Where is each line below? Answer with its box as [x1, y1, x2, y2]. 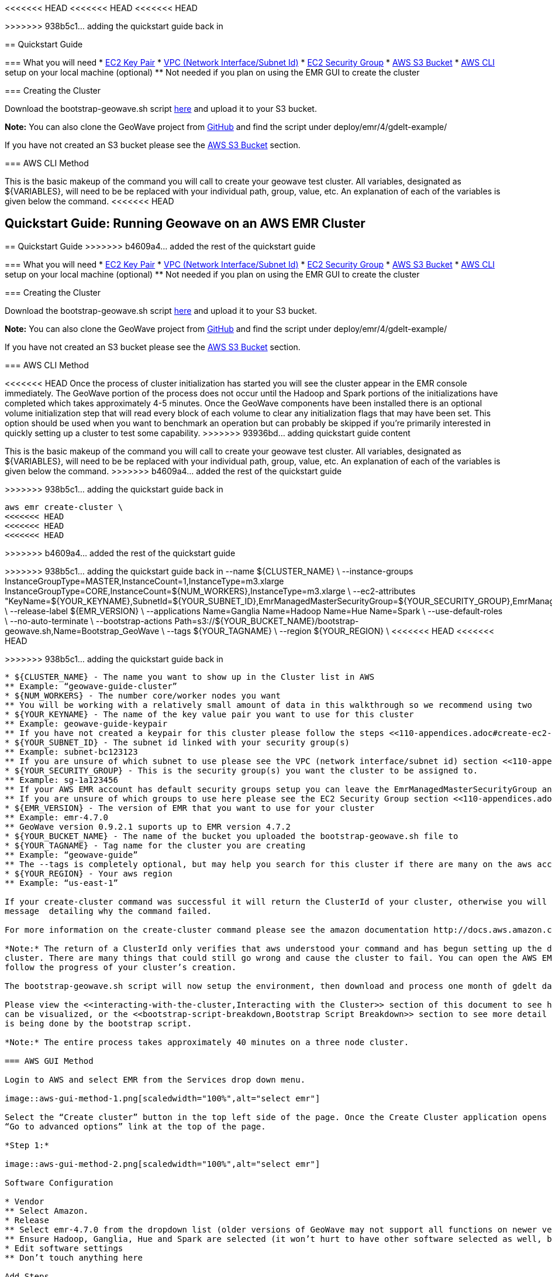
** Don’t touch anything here [5, 1252, 143, 1262]
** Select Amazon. [5, 1206, 89, 1216]
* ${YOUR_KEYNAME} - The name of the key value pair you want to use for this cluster [5, 709, 414, 719]
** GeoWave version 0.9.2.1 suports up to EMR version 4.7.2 [5, 821, 291, 831]
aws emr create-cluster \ [5, 502, 123, 512]
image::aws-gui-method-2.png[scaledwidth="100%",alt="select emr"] [5, 1159, 320, 1169]
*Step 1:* [5, 1140, 49, 1150]
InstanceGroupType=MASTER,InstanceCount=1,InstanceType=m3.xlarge [5, 576, 284, 586]
